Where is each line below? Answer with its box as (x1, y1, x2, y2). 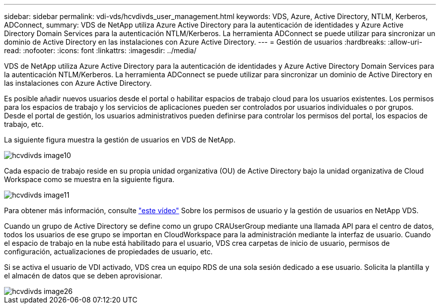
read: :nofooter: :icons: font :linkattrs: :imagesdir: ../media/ (4, 46, 196, 55)
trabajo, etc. (4, 120, 44, 128)
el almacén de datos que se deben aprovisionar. (4, 271, 163, 280)
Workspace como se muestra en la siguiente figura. (4, 175, 175, 184)
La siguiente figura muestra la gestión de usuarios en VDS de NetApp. (4, 135, 236, 144)
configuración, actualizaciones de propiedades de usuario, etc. (4, 247, 213, 256)
